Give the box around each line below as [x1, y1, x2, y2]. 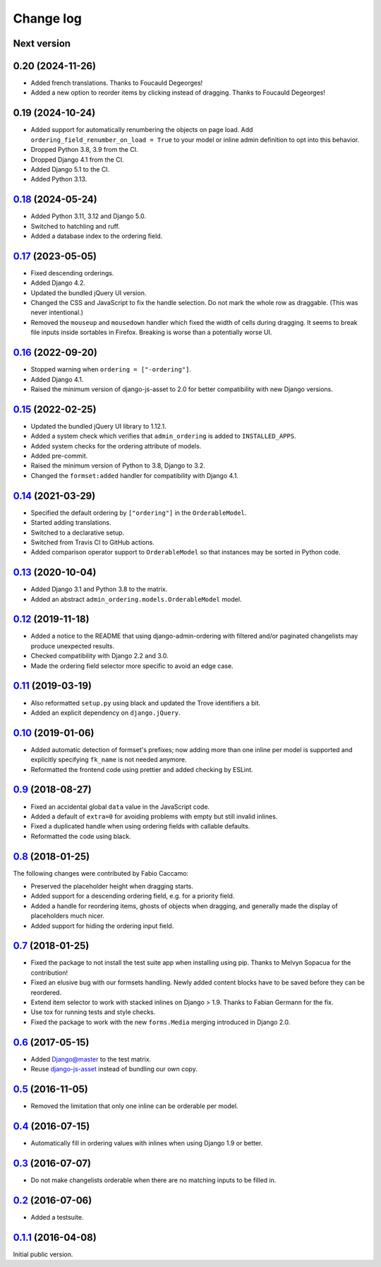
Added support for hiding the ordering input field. [30, 922, 174, 930]
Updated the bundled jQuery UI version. [30, 288, 147, 297]
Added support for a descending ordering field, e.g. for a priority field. [30, 892, 235, 900]
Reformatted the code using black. [30, 832, 131, 840]
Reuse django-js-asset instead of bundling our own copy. [30, 1065, 198, 1073]
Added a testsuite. [30, 1213, 84, 1221]
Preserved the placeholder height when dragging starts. [30, 882, 194, 891]
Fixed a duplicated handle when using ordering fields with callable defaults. [30, 822, 250, 831]
